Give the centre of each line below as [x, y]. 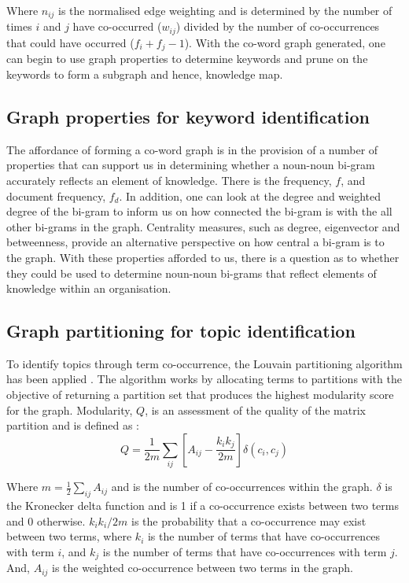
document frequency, [56, 196]
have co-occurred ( [117, 26]
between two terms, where [69, 536]
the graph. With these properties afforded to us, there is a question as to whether [203, 257]
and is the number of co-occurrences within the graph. [242, 487]
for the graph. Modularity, [70, 410]
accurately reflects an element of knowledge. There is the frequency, [169, 180]
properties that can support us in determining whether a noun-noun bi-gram [191, 165]
